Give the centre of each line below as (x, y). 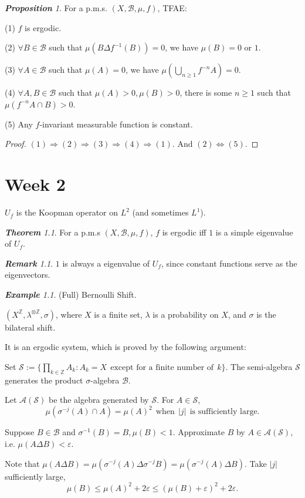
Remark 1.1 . (29, 263)
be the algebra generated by (99, 400)
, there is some (206, 92)
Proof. (16, 144)
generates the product (44, 380)
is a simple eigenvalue (254, 232)
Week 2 (35, 184)
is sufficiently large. (225, 412)
